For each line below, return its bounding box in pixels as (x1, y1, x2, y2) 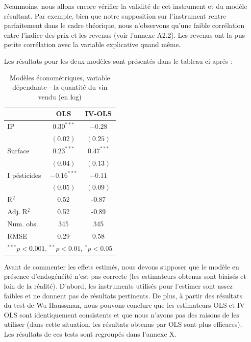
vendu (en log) (38, 91, 82, 101)
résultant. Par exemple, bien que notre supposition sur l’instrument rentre (4, 10, 226, 21)
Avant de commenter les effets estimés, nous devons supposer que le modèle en (4, 261, 239, 271)
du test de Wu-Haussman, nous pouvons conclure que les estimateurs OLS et (4, 300, 235, 310)
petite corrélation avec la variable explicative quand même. (4, 39, 181, 49)
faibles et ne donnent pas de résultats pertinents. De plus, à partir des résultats (4, 290, 243, 300)
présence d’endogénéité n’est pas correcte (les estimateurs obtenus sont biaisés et (4, 271, 246, 281)
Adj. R (7, 206, 28, 217)
